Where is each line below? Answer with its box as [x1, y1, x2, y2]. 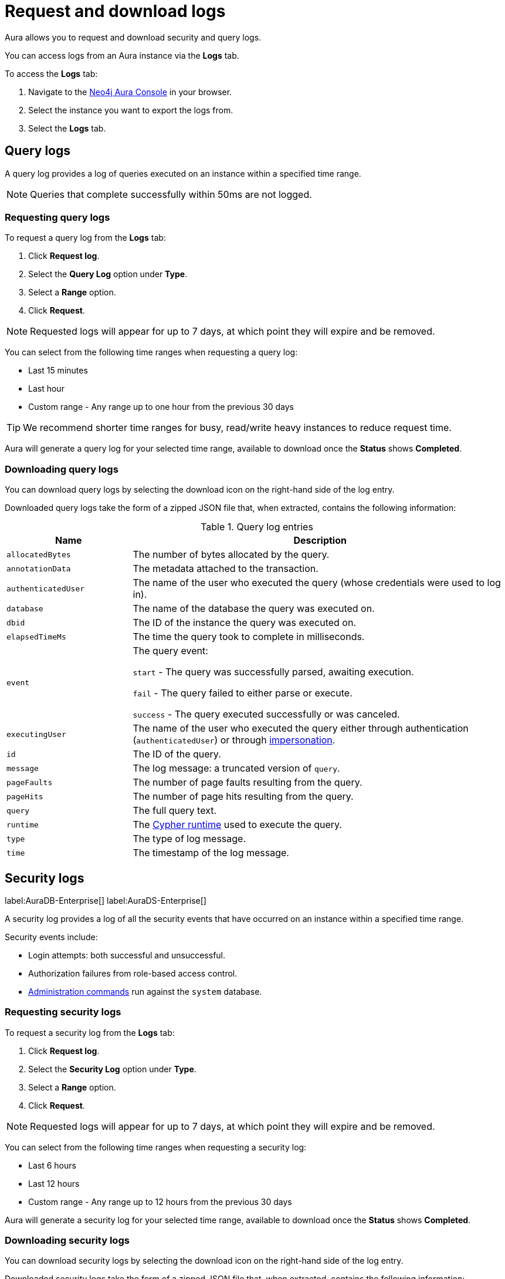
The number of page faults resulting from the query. [133, 776, 362, 789]
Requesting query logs [5, 211, 110, 223]
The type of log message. [133, 833, 246, 845]
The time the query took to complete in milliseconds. [133, 631, 365, 643]
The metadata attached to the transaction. [133, 563, 318, 575]
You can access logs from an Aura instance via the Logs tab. [5, 50, 239, 60]
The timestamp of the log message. [133, 847, 289, 859]
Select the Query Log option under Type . [28, 269, 188, 280]
